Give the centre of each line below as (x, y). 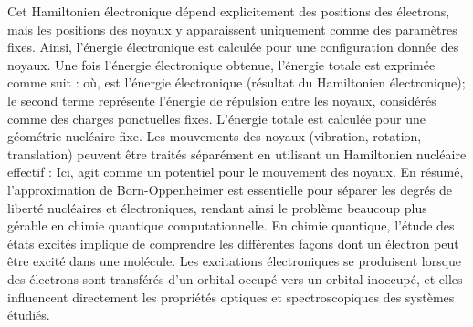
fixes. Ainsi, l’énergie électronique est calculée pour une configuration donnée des (233, 47)
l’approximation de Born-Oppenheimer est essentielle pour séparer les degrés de (230, 189)
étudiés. (29, 315)
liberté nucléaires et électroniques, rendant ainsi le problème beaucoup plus (217, 207)
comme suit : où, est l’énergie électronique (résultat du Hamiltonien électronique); (236, 82)
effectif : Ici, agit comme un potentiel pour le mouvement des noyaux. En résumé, (236, 172)
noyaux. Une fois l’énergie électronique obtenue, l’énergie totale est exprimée (221, 64)
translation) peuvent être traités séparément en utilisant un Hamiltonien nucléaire (237, 153)
